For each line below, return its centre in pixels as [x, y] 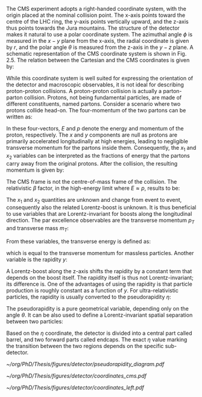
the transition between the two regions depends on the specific [85, 346]
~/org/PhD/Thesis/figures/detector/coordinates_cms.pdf [76, 376]
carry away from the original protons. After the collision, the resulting [92, 163]
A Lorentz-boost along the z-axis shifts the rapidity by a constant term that [99, 271]
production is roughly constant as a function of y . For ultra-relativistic [93, 290]
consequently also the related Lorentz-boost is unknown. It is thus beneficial [101, 207]
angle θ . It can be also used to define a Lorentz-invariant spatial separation [99, 315]
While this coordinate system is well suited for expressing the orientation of [100, 78]
